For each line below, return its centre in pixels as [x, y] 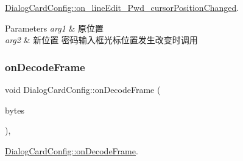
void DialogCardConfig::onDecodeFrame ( [83, 89]
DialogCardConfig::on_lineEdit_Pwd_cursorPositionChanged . [122, 7]
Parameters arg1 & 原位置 [55, 28]
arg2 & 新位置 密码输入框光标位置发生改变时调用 [101, 40]
